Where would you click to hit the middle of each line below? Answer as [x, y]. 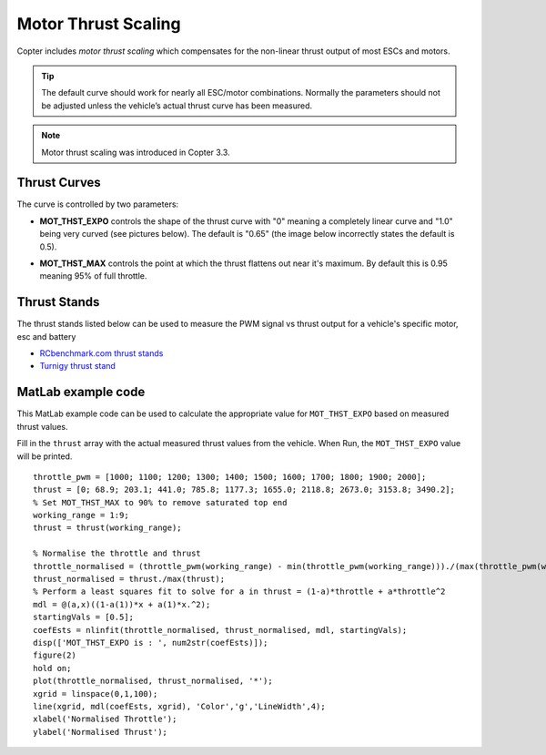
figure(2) [55, 655]
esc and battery [46, 336]
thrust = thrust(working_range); [107, 528]
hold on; [52, 668]
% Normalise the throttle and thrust [117, 554]
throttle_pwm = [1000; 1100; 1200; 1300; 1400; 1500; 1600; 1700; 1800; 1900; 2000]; [230, 477]
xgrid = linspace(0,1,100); [96, 694]
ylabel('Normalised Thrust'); [101, 732]
